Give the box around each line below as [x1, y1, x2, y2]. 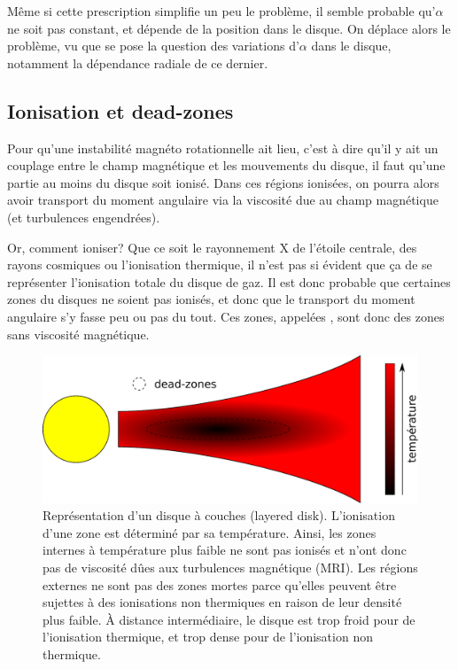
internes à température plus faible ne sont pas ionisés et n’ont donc [43, 541, 407, 559]
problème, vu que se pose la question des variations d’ [7, 36, 299, 55]
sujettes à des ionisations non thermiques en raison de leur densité [43, 593, 402, 611]
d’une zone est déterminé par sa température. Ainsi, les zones [43, 523, 376, 541]
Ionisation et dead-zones [7, 97, 234, 124]
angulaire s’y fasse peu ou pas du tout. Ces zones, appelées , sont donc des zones [7, 307, 445, 325]
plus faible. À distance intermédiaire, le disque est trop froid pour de [43, 610, 415, 628]
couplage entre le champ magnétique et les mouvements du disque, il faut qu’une [7, 156, 446, 175]
